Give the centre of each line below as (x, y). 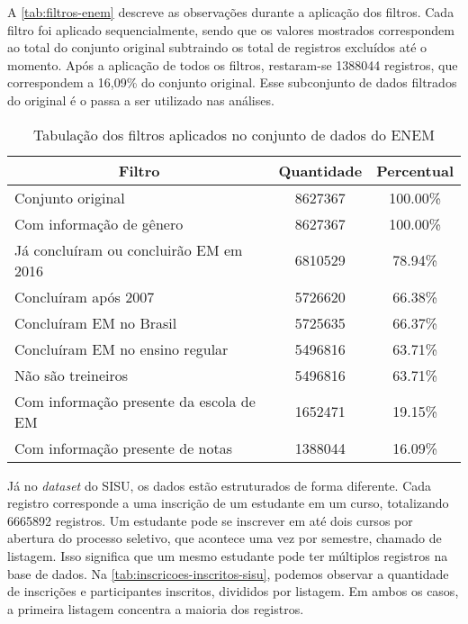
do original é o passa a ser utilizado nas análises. (141, 99)
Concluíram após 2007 (85, 296)
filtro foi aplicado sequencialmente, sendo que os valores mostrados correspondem (231, 29)
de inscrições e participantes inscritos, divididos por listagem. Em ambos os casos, (233, 591)
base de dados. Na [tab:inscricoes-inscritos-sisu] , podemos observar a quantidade (228, 573)
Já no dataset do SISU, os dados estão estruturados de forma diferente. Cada (220, 485)
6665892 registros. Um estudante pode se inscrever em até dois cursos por (210, 520)
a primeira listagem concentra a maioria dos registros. (156, 608)
